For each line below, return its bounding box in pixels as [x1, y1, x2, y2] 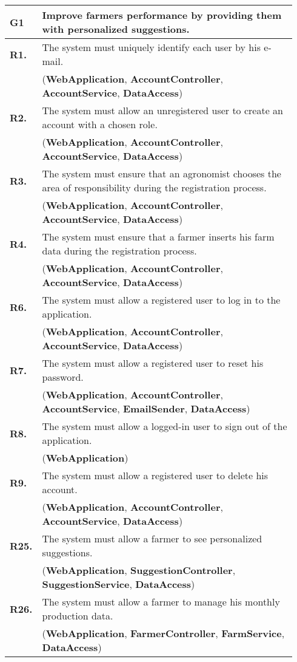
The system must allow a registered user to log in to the [42, 293, 281, 307]
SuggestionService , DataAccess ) [42, 577, 195, 591]
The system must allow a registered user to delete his [42, 468, 269, 482]
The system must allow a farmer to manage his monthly [42, 595, 280, 609]
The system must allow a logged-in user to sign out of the [42, 419, 287, 433]
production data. [42, 609, 113, 623]
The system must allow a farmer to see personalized [42, 531, 262, 545]
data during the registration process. [42, 244, 197, 258]
